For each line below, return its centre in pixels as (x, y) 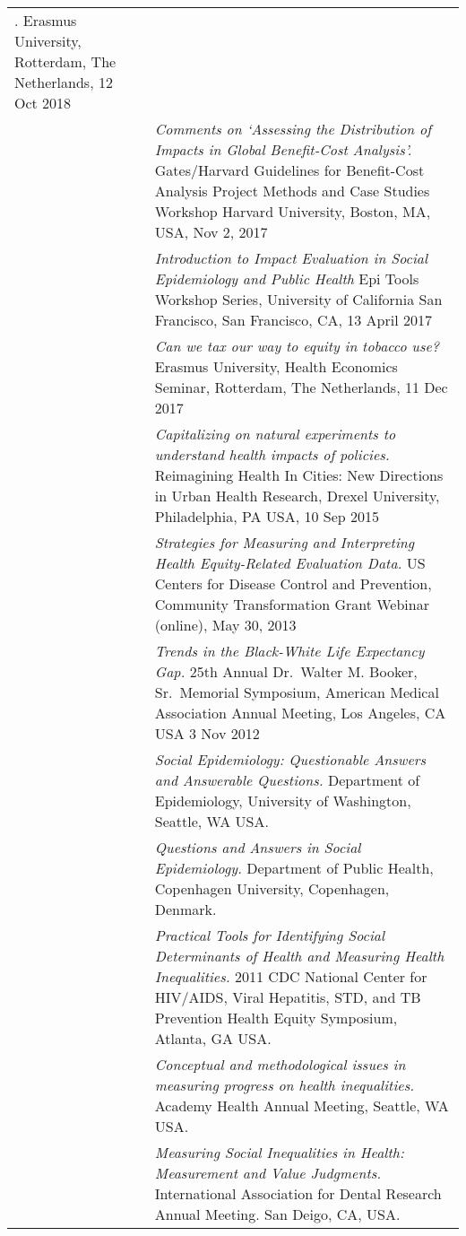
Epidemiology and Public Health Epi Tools (287, 279)
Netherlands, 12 (64, 82)
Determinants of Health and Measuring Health (299, 956)
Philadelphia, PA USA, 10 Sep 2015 (267, 516)
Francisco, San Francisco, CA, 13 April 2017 (293, 320)
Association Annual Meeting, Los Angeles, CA (300, 713)
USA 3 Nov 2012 (207, 733)
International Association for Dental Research (298, 1193)
